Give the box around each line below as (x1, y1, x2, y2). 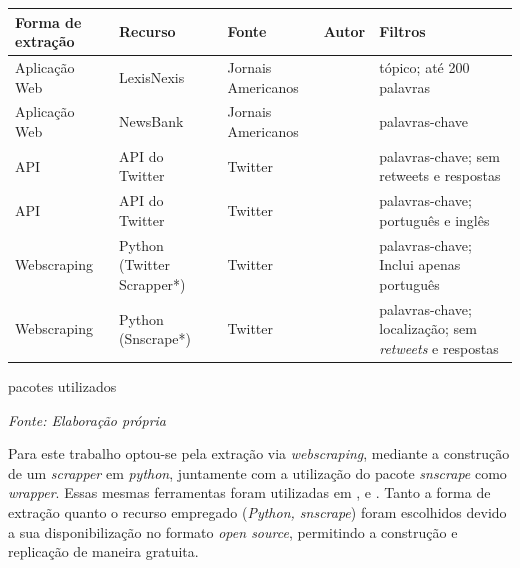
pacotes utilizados (8, 376, 117, 396)
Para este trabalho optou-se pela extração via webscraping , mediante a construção (8, 443, 510, 464)
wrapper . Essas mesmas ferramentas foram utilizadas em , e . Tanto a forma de (8, 482, 491, 503)
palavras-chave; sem (379, 145, 500, 166)
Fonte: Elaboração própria (8, 409, 167, 430)
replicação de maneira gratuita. (8, 541, 199, 562)
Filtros (379, 21, 426, 42)
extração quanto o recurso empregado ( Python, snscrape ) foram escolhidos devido (8, 501, 507, 522)
